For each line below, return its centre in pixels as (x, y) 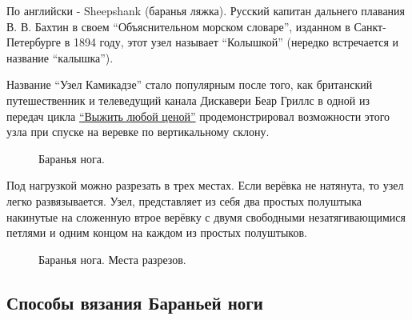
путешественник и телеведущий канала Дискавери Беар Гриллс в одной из (188, 100)
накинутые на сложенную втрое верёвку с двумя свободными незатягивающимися (206, 216)
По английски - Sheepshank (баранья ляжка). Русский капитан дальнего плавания (206, 10)
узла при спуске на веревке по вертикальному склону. (138, 132)
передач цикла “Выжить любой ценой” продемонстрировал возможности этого (198, 116)
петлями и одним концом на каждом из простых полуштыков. (157, 232)
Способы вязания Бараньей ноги (135, 302)
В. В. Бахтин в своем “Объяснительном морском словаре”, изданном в (178, 26)
